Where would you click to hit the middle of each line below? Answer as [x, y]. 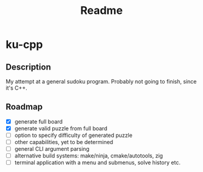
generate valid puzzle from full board [61, 128]
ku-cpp [24, 45]
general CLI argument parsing [52, 149]
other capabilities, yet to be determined [64, 142]
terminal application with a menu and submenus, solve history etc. [97, 163]
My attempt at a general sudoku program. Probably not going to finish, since [101, 81]
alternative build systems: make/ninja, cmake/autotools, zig [89, 156]
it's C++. [17, 88]
